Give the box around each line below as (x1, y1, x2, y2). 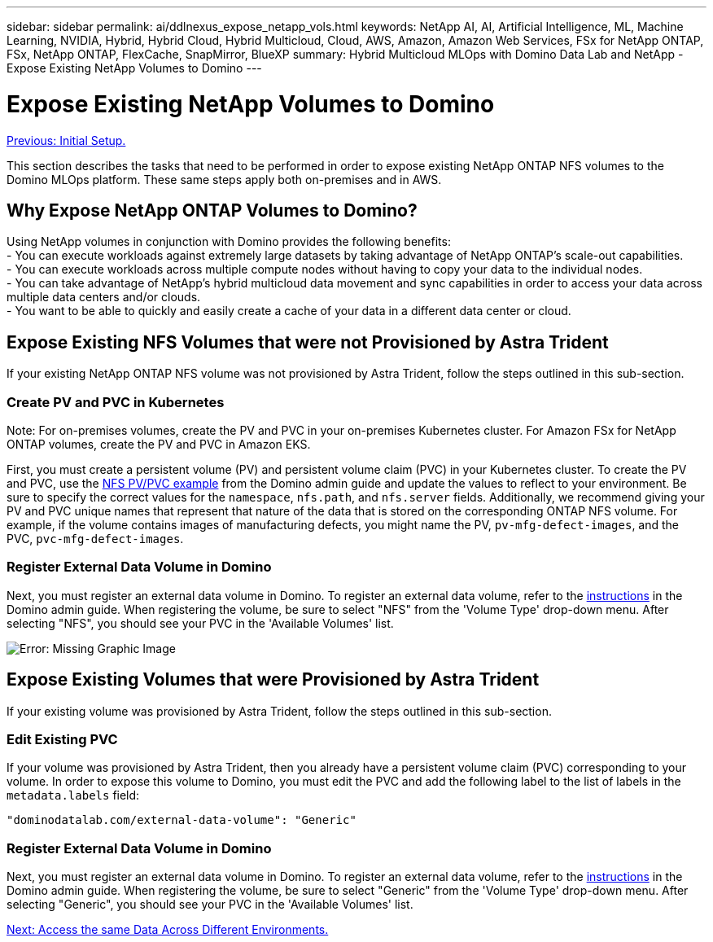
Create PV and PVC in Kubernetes (7, 393, 225, 410)
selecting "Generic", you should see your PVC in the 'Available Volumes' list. (7, 897, 413, 912)
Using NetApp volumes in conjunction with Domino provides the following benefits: (7, 234, 451, 249)
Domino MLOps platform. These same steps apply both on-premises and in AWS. (7, 172, 442, 186)
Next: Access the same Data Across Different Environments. (7, 922, 329, 937)
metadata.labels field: (7, 788, 140, 803)
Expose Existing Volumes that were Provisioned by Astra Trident (7, 669, 540, 690)
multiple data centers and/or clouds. (7, 290, 201, 305)
